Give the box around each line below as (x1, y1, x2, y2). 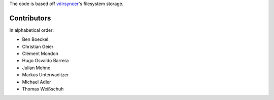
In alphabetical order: (9, 27, 54, 33)
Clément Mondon (22, 51, 58, 57)
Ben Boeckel (22, 36, 49, 42)
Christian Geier (22, 43, 54, 49)
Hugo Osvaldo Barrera (22, 58, 69, 64)
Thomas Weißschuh (22, 86, 64, 92)
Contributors (9, 14, 51, 22)
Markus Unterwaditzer (22, 72, 69, 78)
